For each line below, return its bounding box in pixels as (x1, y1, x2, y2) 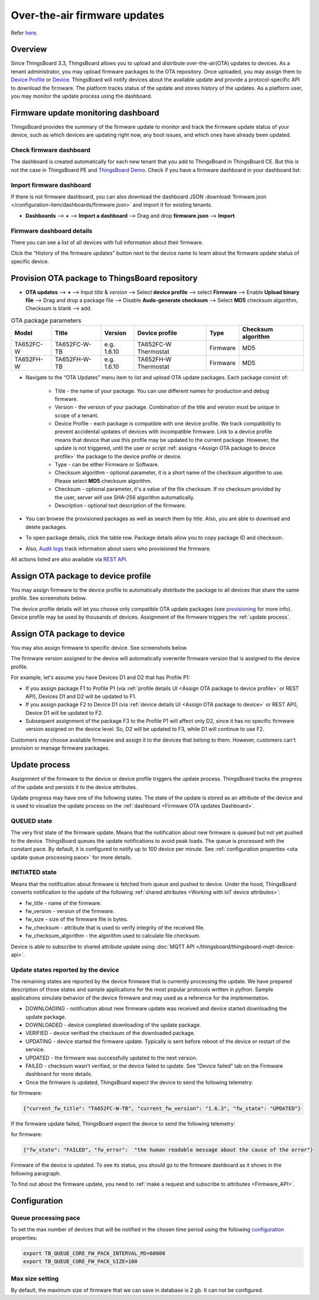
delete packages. (25, 523, 67, 530)
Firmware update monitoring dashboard (11, 108, 159, 118)
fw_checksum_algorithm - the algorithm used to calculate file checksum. (25, 932, 201, 939)
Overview (11, 44, 47, 54)
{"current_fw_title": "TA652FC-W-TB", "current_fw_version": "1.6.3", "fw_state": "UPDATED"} (23, 1105, 301, 1112)
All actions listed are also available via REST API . (11, 555, 128, 562)
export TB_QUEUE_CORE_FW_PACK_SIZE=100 (23, 1258, 138, 1265)
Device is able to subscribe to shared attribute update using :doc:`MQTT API (11, 943, 195, 950)
